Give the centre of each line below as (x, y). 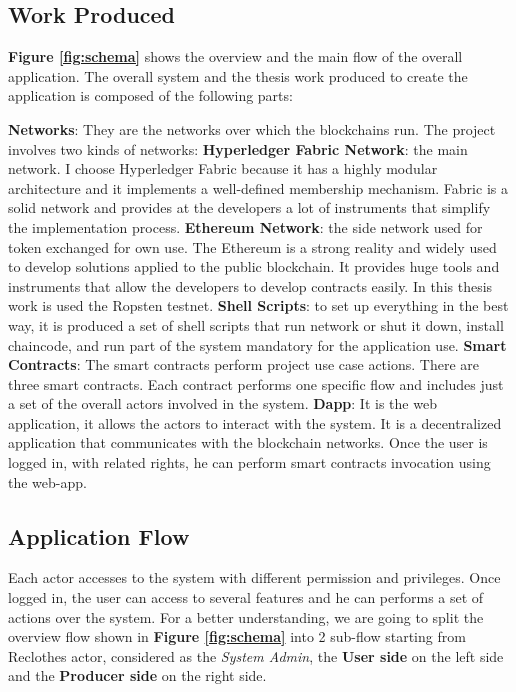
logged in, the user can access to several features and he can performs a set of (246, 597)
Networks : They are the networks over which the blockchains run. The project (252, 128)
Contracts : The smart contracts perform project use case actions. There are (243, 364)
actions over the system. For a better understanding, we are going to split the (246, 616)
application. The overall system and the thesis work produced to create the (238, 75)
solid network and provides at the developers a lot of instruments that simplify (249, 207)
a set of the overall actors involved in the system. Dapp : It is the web (222, 403)
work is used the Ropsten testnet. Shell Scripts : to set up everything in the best (258, 305)
